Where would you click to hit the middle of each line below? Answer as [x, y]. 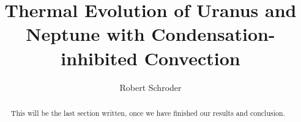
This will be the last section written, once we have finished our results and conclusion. [148, 113]
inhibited [99, 58]
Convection [192, 58]
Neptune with [85, 34]
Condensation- [213, 34]
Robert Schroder [150, 87]
